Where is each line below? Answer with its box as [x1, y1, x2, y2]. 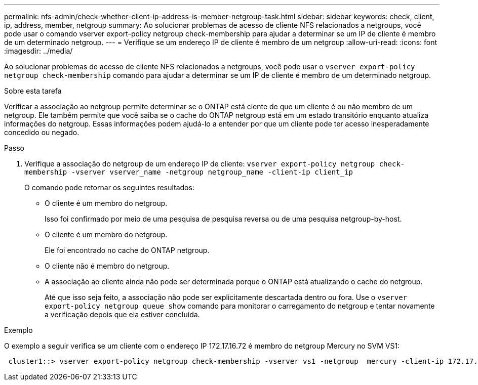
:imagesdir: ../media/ [4, 47, 73, 55]
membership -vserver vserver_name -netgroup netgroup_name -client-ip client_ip [24, 168, 353, 176]
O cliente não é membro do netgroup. [45, 262, 170, 270]
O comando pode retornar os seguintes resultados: [24, 183, 194, 192]
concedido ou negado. [4, 128, 79, 137]
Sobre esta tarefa [4, 87, 62, 95]
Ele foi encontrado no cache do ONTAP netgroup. [45, 246, 210, 254]
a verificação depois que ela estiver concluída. [45, 310, 200, 319]
